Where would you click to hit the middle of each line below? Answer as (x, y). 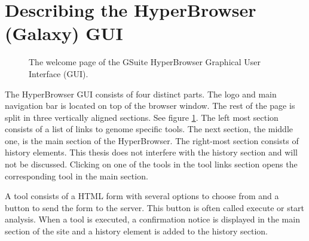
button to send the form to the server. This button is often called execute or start (155, 207)
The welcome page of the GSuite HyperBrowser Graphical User (145, 62)
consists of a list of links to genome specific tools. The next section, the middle (149, 129)
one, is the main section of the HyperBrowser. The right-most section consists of (152, 140)
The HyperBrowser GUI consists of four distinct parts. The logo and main (141, 94)
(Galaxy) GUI (64, 33)
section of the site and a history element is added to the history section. (136, 231)
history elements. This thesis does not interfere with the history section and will (151, 152)
